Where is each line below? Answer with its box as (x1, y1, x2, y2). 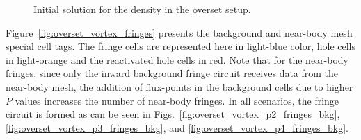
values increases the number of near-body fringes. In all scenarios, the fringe (15, 93, 339, 107)
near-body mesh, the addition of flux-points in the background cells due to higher (6, 79, 353, 94)
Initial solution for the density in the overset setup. (33, 2, 251, 16)
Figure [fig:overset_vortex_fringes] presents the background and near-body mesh (6, 25, 353, 40)
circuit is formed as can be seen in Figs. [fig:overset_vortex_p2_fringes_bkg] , (6, 107, 340, 121)
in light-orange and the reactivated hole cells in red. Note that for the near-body (6, 52, 349, 67)
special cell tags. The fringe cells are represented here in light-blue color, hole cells (6, 39, 356, 53)
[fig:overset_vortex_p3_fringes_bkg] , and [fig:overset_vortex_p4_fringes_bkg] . (6, 120, 348, 134)
